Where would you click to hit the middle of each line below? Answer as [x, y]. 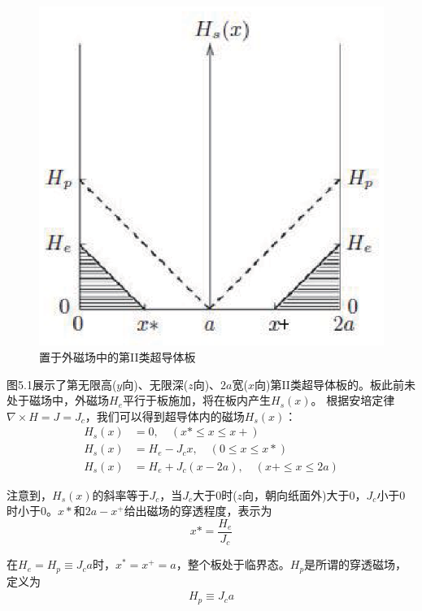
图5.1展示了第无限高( [62, 384]
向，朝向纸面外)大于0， [305, 494]
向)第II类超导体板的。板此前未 [335, 384]
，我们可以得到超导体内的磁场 [165, 416]
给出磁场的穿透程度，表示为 [198, 511]
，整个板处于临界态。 [233, 564]
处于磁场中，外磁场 [58, 400]
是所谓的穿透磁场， [356, 564]
